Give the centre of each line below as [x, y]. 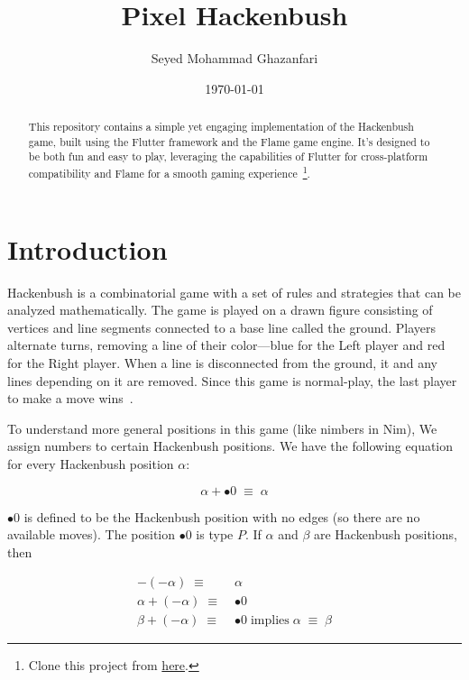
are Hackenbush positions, [385, 534]
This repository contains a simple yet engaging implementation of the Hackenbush [221, 127]
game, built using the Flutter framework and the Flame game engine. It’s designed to [229, 141]
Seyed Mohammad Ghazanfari [234, 58]
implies [270, 621]
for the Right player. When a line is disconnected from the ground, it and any [222, 363]
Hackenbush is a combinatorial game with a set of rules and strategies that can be [234, 292]
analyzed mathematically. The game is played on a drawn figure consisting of [220, 310]
